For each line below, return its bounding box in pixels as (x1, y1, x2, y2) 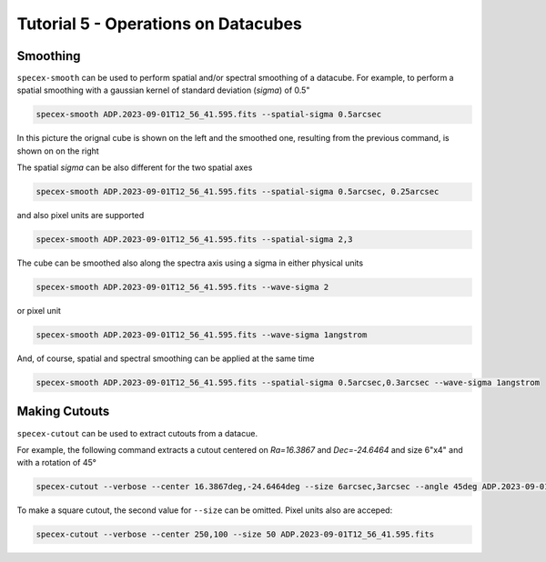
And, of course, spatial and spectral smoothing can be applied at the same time (16, 353, 315, 364)
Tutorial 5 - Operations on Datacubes (16, 14, 302, 34)
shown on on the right (16, 146, 99, 156)
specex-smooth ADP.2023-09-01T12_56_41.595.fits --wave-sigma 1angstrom (35, 330, 368, 340)
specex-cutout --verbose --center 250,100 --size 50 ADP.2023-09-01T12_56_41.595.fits (35, 529, 435, 540)
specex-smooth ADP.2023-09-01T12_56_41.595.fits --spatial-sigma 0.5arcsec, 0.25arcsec (35, 186, 440, 197)
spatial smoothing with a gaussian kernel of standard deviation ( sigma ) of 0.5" (16, 85, 310, 95)
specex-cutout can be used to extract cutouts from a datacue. (16, 427, 258, 438)
